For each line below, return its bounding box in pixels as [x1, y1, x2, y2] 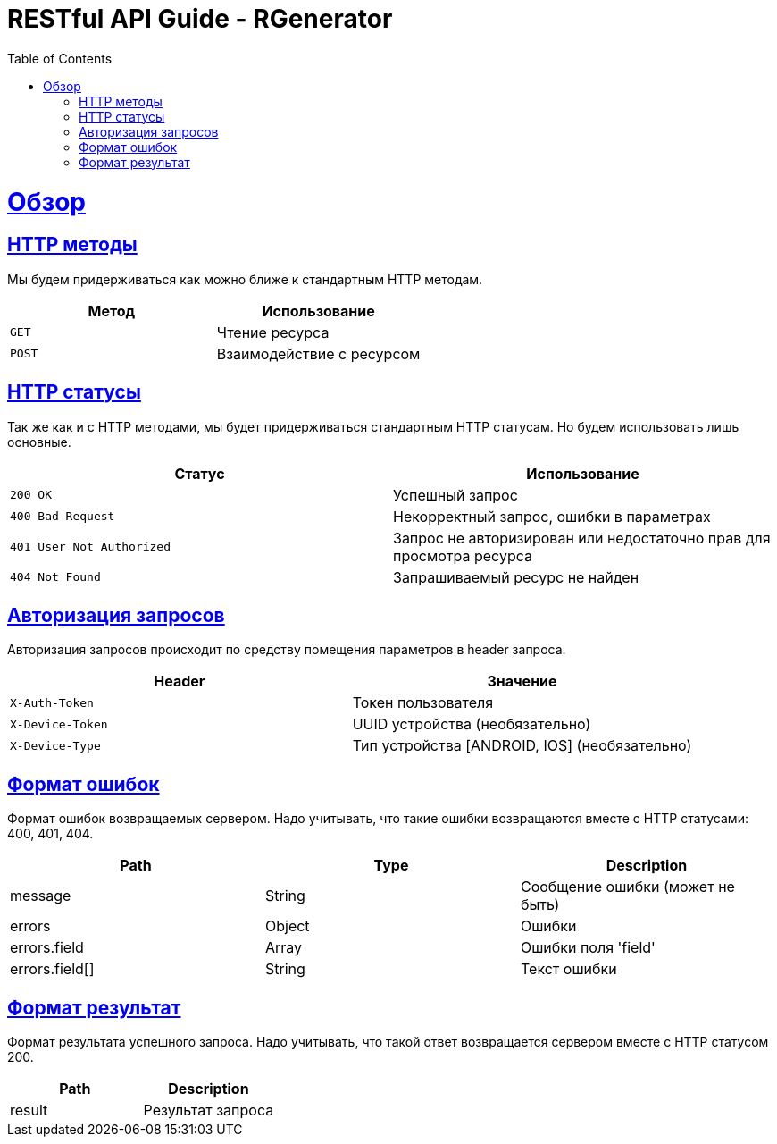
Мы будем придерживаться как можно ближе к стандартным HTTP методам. [7, 271, 483, 287]
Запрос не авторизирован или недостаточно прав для [393, 528, 771, 547]
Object [264, 917, 310, 936]
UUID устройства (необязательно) [352, 715, 591, 734]
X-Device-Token [10, 717, 108, 731]
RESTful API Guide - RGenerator [7, 4, 393, 34]
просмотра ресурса [393, 546, 533, 565]
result [10, 1101, 48, 1120]
